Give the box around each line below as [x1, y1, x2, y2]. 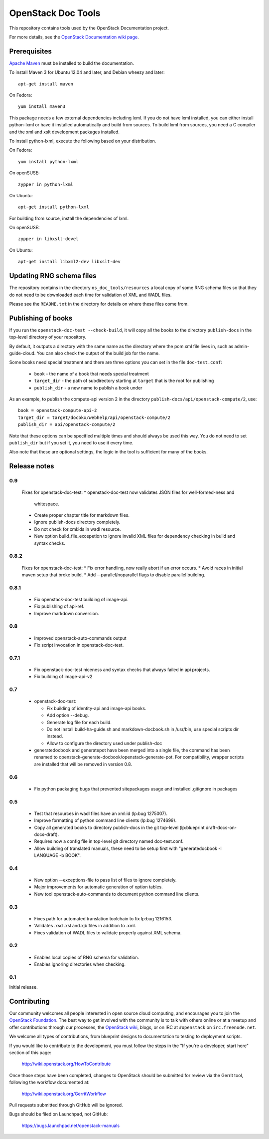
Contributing [9, 997, 50, 1006]
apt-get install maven [18, 81, 74, 87]
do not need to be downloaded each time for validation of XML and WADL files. [9, 292, 172, 298]
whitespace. [34, 501, 59, 507]
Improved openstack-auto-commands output [34, 635, 127, 641]
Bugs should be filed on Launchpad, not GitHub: [9, 1111, 108, 1117]
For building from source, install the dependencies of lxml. [9, 215, 129, 221]
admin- [234, 343, 249, 349]
